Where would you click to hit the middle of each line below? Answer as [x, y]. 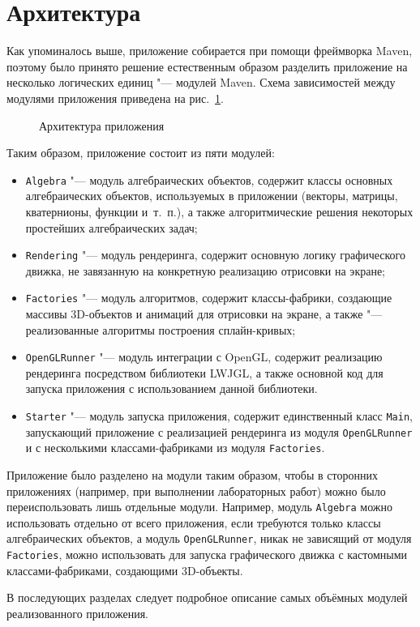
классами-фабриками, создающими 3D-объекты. [125, 570]
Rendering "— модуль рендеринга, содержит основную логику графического [216, 255]
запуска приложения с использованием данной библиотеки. [171, 388]
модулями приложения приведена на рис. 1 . [115, 98]
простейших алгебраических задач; [111, 227]
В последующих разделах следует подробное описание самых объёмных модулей [207, 597]
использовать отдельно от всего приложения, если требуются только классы [194, 522]
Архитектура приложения [102, 125]
